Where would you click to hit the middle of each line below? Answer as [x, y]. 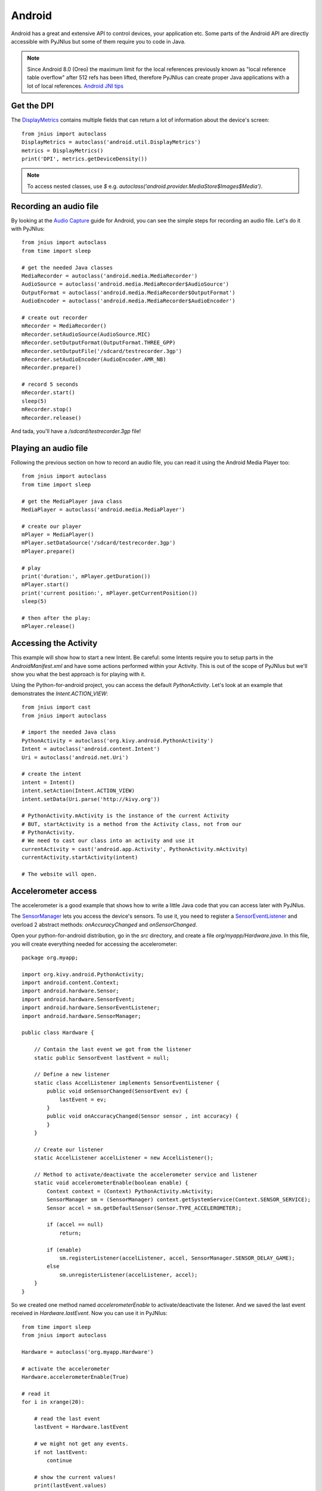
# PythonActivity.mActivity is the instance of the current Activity [126, 816]
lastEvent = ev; [83, 1099]
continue [59, 1460]
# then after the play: [56, 618]
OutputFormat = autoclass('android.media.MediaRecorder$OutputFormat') [129, 293]
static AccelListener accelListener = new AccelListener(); [124, 1158]
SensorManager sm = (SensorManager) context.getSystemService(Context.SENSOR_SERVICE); [179, 1200]
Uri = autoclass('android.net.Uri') [75, 757]
